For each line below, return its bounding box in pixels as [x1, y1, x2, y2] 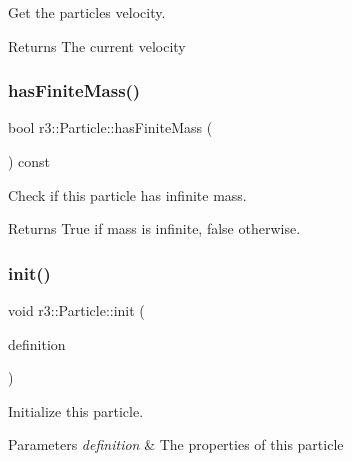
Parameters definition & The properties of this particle [8, 434, 344, 455]
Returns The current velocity [8, 35, 186, 56]
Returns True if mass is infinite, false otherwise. [8, 218, 301, 239]
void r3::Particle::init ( [8, 300, 145, 320]
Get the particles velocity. [8, 2, 166, 22]
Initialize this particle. [8, 400, 144, 421]
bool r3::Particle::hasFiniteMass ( [8, 117, 213, 138]
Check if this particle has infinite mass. [8, 184, 247, 205]
